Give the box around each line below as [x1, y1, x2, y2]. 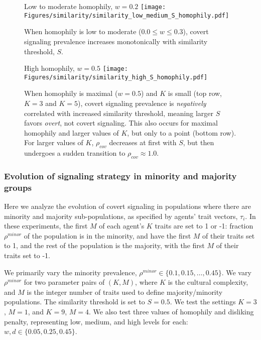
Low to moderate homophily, [24, 1, 113, 11]
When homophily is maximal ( [24, 88, 118, 98]
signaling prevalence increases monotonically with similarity [24, 36, 208, 46]
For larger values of [24, 137, 83, 148]
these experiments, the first [4, 220, 88, 231]
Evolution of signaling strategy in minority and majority [4, 169, 237, 182]
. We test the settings [170, 296, 236, 307]
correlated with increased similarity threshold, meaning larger [24, 107, 213, 118]
